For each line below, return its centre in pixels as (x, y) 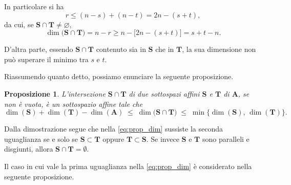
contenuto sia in (121, 49)
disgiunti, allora (29, 149)
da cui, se (19, 24)
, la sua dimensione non (219, 49)
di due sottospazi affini (164, 93)
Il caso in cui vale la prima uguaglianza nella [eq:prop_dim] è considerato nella (128, 166)
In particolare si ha (34, 6)
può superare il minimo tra (46, 59)
